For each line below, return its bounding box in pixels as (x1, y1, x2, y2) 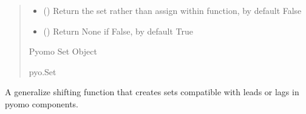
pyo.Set (29, 65, 56, 78)
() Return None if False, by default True (43, 24, 193, 37)
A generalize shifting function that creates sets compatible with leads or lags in (5, 85, 299, 98)
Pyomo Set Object (29, 45, 97, 58)
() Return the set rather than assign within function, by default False (43, 4, 302, 16)
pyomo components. (5, 97, 79, 110)
